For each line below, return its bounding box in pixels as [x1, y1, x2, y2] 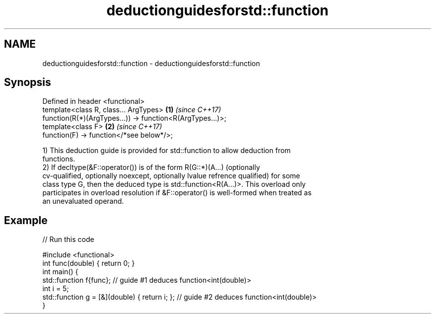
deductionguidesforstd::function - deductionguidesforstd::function [42, 59, 260, 68]
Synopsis [4, 76, 51, 89]
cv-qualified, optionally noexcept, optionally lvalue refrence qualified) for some [42, 171, 300, 180]
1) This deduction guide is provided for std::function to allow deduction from [42, 146, 291, 155]
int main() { [42, 267, 78, 276]
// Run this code [42, 235, 94, 244]
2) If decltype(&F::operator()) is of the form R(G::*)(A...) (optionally [42, 163, 260, 172]
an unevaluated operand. [42, 197, 124, 206]
